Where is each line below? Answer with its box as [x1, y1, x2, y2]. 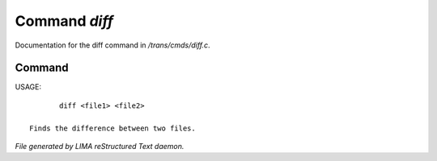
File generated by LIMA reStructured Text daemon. [15, 142, 185, 151]
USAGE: [15, 82, 42, 92]
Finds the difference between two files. [29, 123, 196, 133]
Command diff [15, 12, 113, 30]
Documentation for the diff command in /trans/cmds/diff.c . [15, 40, 210, 50]
